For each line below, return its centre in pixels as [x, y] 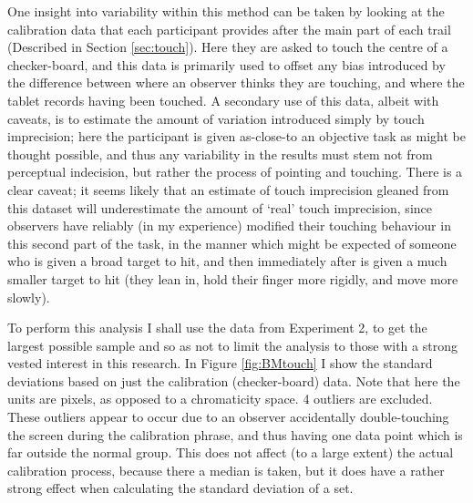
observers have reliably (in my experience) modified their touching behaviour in [229, 226]
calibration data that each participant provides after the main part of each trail [229, 29]
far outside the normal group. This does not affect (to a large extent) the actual [231, 452]
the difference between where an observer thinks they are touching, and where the [236, 82]
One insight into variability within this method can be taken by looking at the [226, 11]
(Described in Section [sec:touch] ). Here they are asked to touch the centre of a [228, 47]
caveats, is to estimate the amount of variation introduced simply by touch [216, 118]
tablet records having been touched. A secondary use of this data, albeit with [223, 100]
